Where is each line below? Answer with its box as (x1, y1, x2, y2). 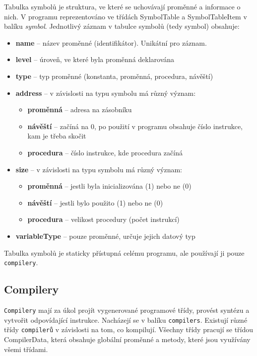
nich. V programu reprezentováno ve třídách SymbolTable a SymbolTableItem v (4, 11, 247, 21)
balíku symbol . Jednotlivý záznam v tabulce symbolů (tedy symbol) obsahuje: (4, 21, 240, 31)
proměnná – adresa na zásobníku (27, 104, 132, 115)
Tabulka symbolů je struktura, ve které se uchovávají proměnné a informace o (4, 1, 241, 11)
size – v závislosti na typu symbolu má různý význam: (15, 164, 182, 174)
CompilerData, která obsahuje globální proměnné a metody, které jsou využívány (4, 334, 251, 344)
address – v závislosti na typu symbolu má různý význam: (15, 87, 196, 98)
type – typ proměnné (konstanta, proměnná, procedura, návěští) (15, 71, 213, 81)
